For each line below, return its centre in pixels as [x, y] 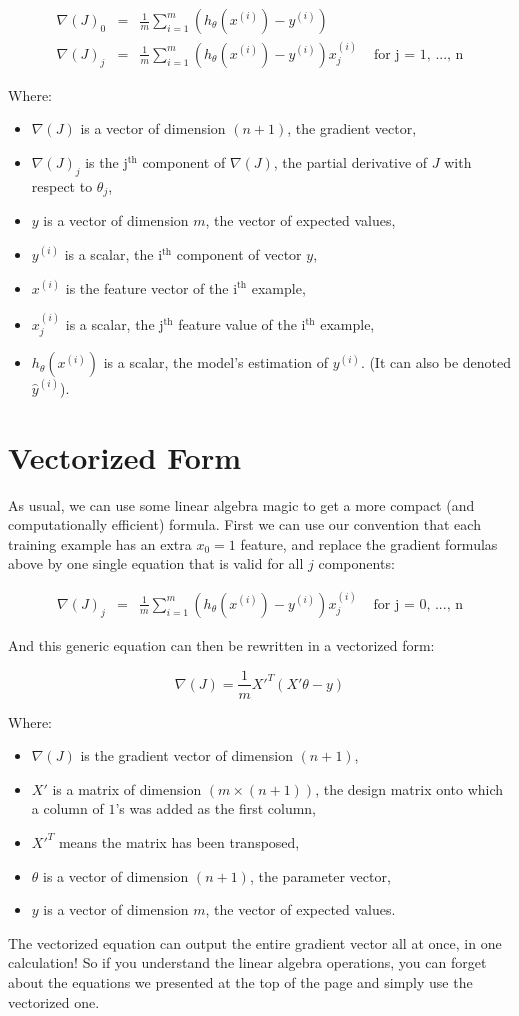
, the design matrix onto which [409, 788]
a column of [67, 808]
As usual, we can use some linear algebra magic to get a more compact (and [241, 504]
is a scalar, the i [113, 253]
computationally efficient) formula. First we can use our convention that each [244, 524]
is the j [106, 162]
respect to [62, 185]
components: [356, 563]
